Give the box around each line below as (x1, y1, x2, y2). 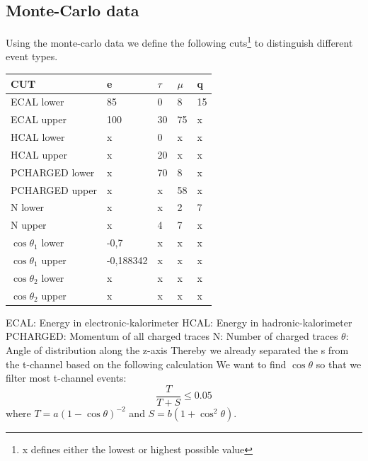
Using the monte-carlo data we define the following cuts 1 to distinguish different (6, 33, 353, 50)
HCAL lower (11, 130, 65, 144)
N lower (11, 200, 45, 215)
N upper (11, 217, 47, 232)
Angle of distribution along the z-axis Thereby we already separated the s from (6, 342, 349, 357)
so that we (316, 356, 362, 371)
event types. (6, 49, 58, 64)
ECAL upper (11, 112, 67, 127)
